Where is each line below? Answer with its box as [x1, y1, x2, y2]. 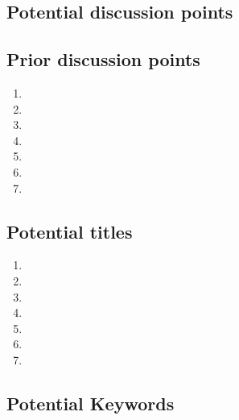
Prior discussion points [6, 47, 200, 72]
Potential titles [6, 218, 133, 243]
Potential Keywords [6, 390, 175, 415]
